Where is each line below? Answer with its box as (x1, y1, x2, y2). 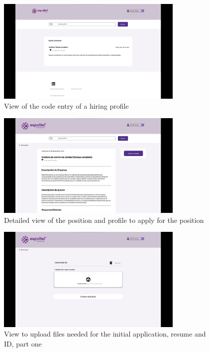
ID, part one (4, 338, 42, 349)
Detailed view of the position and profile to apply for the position (4, 214, 204, 225)
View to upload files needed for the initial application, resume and (4, 329, 206, 339)
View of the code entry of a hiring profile (4, 101, 129, 111)
